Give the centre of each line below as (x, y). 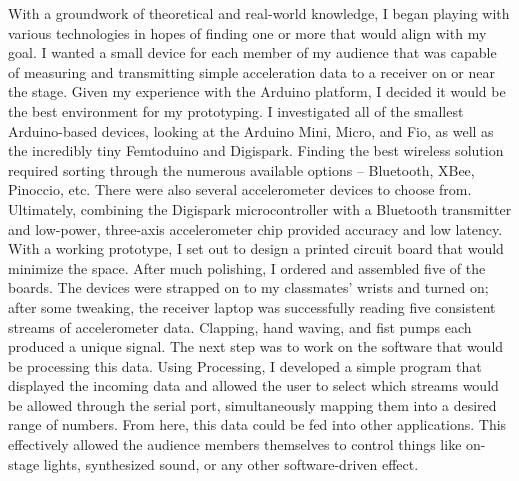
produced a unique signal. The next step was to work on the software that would (256, 346)
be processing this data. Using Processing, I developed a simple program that (245, 365)
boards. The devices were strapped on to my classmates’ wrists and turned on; (248, 287)
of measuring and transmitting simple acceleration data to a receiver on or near (251, 71)
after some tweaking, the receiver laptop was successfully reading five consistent (252, 306)
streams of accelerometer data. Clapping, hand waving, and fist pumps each (240, 326)
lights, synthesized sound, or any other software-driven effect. (231, 463)
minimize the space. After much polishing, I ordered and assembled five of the (247, 267)
